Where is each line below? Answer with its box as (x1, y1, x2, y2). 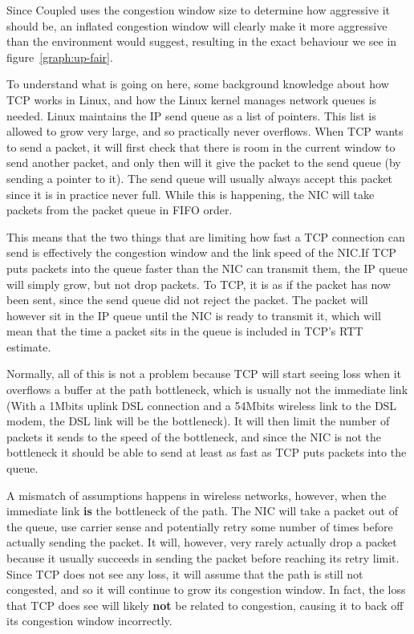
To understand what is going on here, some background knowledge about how (6, 75, 389, 92)
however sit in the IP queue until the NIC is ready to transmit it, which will (6, 307, 381, 323)
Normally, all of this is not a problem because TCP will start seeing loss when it (6, 365, 401, 382)
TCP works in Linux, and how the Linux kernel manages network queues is (6, 91, 377, 108)
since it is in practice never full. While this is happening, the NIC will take (6, 185, 375, 202)
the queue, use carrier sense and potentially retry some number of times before (6, 518, 393, 534)
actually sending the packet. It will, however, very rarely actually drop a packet (6, 534, 397, 551)
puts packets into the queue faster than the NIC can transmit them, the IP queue (6, 259, 408, 276)
